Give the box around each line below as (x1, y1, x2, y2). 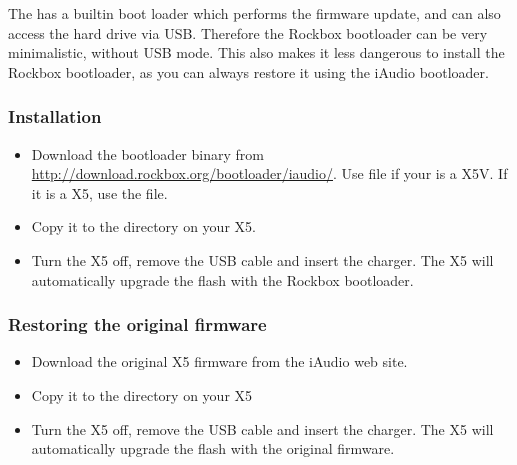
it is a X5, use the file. (31, 182, 168, 203)
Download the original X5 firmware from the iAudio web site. (31, 351, 408, 372)
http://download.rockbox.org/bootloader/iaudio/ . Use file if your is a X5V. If (31, 163, 508, 184)
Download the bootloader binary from (31, 143, 264, 164)
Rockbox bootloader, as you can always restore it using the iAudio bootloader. (8, 61, 489, 82)
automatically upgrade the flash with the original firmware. (31, 438, 395, 459)
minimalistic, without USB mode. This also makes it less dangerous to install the (8, 42, 505, 63)
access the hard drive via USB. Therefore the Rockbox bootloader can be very (8, 22, 488, 43)
